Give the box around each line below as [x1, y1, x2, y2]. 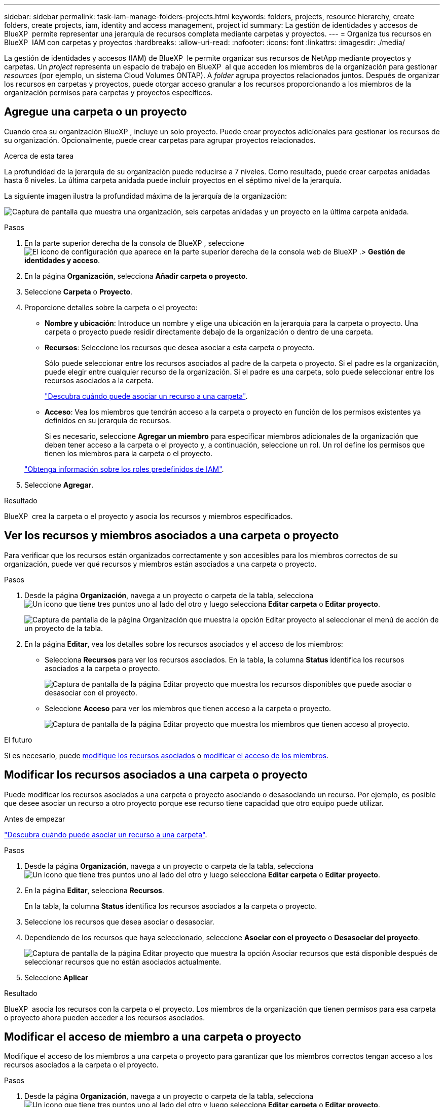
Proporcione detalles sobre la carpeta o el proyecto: [24, 303, 198, 312]
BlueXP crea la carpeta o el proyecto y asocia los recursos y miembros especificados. [4, 511, 293, 521]
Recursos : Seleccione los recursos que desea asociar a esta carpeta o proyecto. [45, 343, 315, 352]
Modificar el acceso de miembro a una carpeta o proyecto [4, 1030, 302, 1043]
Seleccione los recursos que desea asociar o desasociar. [24, 917, 214, 926]
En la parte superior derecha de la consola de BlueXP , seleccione [24, 238, 244, 247]
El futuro [4, 735, 32, 744]
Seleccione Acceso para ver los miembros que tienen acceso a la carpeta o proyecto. [45, 704, 331, 713]
